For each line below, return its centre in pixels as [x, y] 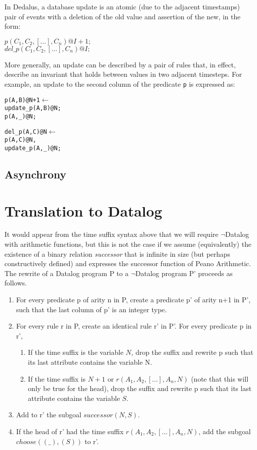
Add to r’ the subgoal [49, 415]
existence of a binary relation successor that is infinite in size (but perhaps [117, 253]
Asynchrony [35, 174]
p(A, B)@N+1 [22, 100]
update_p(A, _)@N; [33, 148]
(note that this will [220, 378]
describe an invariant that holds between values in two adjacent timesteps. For [123, 74]
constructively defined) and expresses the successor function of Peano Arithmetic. [128, 263]
